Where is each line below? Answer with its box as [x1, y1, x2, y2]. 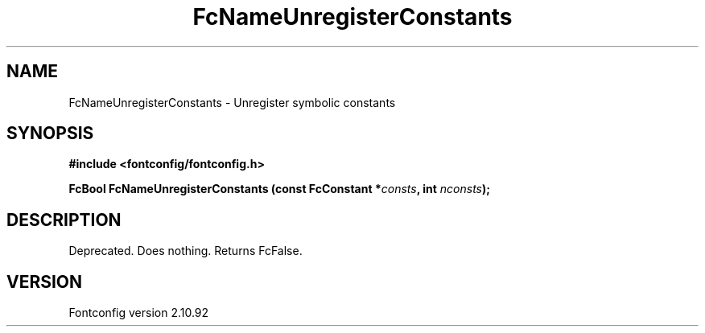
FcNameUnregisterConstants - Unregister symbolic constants [68, 95, 396, 109]
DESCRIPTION [6, 209, 122, 230]
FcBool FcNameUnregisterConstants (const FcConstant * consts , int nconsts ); [68, 182, 491, 196]
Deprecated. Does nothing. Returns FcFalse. [68, 244, 303, 258]
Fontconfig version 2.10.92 [68, 306, 209, 320]
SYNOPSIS [6, 123, 94, 144]
